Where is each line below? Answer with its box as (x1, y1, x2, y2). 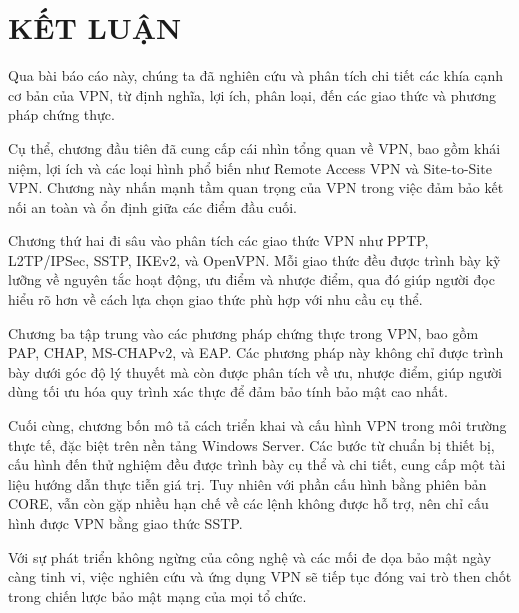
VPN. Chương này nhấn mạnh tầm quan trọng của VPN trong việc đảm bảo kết (8, 177, 504, 198)
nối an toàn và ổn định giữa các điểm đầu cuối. (8, 196, 297, 217)
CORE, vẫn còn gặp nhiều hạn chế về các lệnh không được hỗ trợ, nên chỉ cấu (8, 493, 489, 514)
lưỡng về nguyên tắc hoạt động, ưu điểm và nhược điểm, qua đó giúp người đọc (8, 269, 495, 290)
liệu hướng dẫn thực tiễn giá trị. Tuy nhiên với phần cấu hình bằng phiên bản (8, 473, 487, 494)
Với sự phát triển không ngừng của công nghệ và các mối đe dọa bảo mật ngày (8, 546, 492, 567)
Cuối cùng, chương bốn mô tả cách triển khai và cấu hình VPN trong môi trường (8, 415, 507, 436)
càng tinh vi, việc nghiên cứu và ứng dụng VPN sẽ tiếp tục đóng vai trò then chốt (8, 566, 512, 587)
